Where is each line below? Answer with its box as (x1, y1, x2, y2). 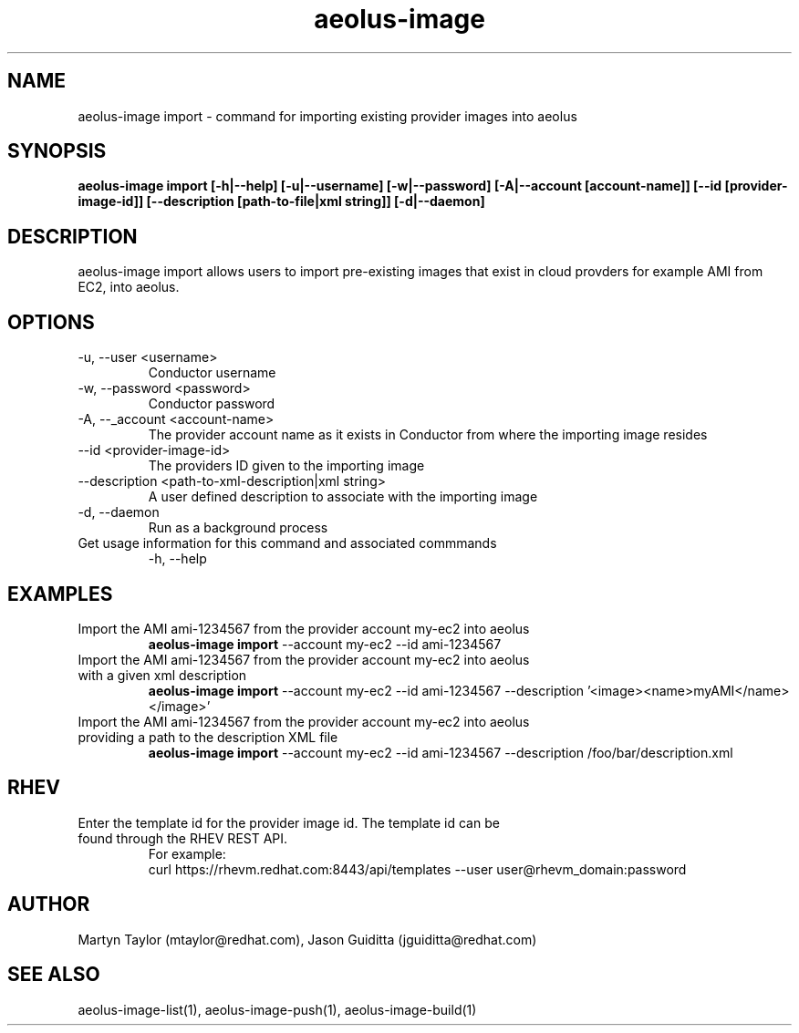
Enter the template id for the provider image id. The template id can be (78, 814, 500, 831)
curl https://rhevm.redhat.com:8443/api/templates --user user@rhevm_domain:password (148, 861, 687, 877)
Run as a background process (148, 520, 328, 536)
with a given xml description (78, 666, 247, 683)
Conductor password (148, 396, 275, 412)
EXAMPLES (7, 582, 113, 605)
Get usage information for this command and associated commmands (78, 535, 497, 552)
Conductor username (148, 365, 276, 381)
